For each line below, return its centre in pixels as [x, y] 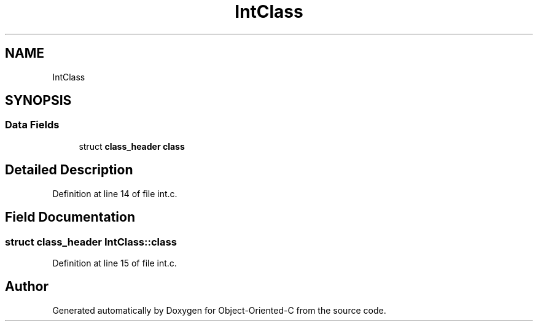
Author [27, 287]
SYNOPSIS [38, 101]
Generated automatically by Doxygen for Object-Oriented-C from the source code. [219, 310]
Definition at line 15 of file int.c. [115, 263]
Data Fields [32, 125]
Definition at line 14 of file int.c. [115, 193]
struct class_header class [132, 146]
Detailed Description [69, 170]
